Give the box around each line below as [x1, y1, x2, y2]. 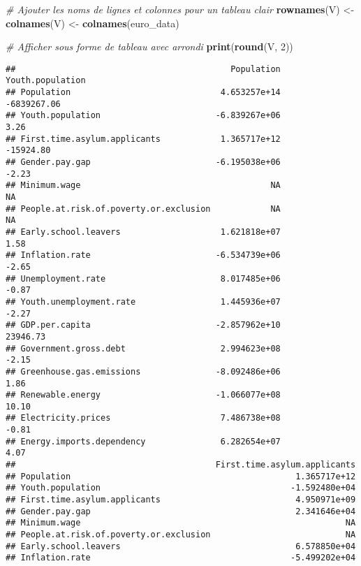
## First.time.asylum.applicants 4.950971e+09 [6, 495, 356, 505]
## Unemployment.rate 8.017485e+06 [6, 273, 281, 284]
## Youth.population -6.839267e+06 [6, 110, 281, 121]
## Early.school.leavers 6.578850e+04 [6, 541, 356, 551]
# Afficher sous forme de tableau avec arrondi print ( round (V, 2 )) [6, 39, 293, 54]
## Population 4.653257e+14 [6, 87, 281, 98]
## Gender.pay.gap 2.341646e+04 [6, 506, 356, 516]
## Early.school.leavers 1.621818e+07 [6, 226, 281, 237]
